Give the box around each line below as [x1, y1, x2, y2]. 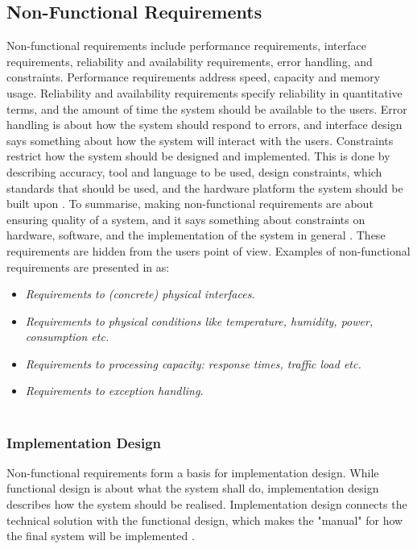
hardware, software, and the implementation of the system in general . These [6, 227, 386, 243]
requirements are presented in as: [6, 258, 170, 275]
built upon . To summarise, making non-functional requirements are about [6, 195, 374, 212]
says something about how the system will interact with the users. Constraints [6, 131, 394, 148]
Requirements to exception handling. [25, 382, 204, 399]
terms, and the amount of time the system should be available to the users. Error [6, 100, 407, 117]
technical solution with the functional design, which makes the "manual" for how [6, 511, 403, 528]
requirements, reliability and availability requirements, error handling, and [6, 52, 373, 69]
